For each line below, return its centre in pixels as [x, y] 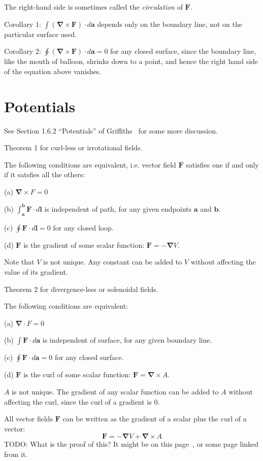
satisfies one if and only [222, 164]
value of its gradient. [36, 271]
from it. [16, 454]
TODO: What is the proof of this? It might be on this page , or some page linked [131, 444]
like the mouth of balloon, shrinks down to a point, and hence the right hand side [131, 61]
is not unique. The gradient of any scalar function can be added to [115, 391]
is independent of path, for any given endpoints [118, 208]
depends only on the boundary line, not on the [170, 24]
